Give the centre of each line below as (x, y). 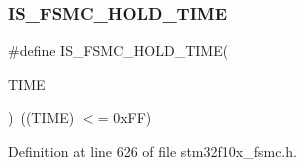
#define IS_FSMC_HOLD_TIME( (118, 50)
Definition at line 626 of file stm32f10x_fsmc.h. (152, 151)
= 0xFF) (124, 117)
